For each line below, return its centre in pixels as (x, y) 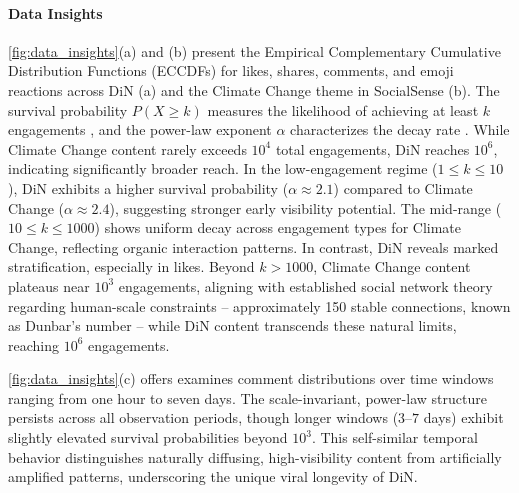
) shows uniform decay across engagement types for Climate (278, 227)
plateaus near (49, 285)
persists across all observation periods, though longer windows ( (203, 417)
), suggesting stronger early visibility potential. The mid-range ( (305, 207)
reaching (33, 344)
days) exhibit (463, 417)
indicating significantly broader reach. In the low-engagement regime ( (223, 168)
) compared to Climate (403, 187)
